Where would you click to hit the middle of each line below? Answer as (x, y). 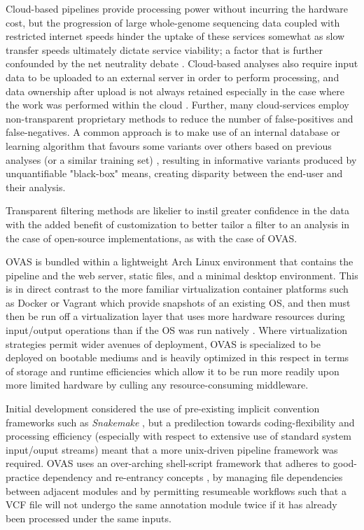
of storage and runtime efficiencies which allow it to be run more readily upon (173, 371)
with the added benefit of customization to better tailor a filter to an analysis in (178, 224)
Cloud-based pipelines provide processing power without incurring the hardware (177, 8)
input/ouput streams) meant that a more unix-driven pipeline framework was (172, 449)
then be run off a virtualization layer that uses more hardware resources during (175, 316)
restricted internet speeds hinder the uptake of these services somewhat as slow (175, 36)
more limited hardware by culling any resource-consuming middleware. (157, 385)
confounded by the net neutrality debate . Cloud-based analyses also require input (182, 63)
